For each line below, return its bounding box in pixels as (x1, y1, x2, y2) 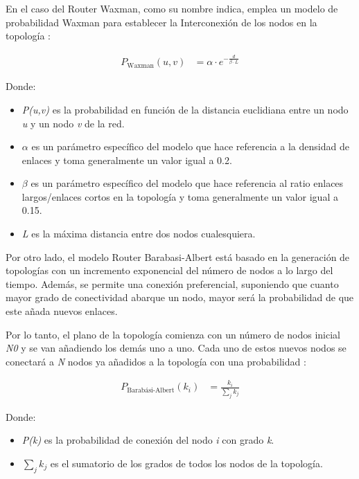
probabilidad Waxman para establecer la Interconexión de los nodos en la (6, 15, 317, 29)
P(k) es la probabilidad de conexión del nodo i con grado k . (21, 433, 274, 447)
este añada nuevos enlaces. (6, 304, 118, 318)
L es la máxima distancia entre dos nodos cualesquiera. (21, 226, 256, 241)
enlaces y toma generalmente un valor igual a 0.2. (21, 152, 232, 167)
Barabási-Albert (127, 386, 175, 394)
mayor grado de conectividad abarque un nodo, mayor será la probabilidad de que (6, 290, 354, 305)
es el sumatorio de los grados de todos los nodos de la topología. (50, 455, 323, 470)
